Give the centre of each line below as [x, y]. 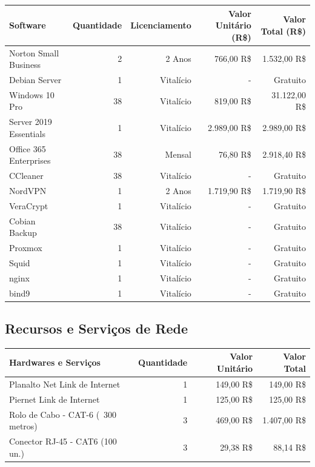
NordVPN [28, 190]
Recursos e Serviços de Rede [97, 328]
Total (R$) [283, 31]
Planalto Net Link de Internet [65, 384]
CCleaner [26, 176]
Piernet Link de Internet [55, 399]
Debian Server [35, 79]
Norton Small [34, 52]
